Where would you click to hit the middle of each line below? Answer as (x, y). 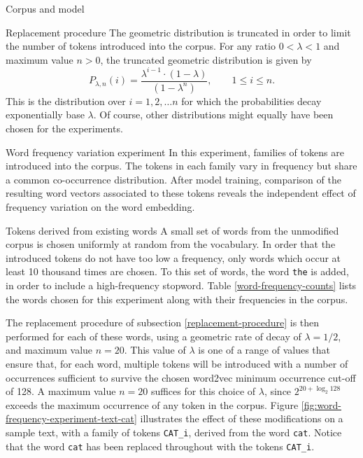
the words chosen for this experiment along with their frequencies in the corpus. (177, 299)
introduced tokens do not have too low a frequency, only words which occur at (173, 257)
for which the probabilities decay (251, 100)
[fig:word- (321, 404)
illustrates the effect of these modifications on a (242, 418)
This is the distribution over (66, 100)
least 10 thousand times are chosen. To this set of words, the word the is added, (177, 271)
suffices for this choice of (203, 391)
